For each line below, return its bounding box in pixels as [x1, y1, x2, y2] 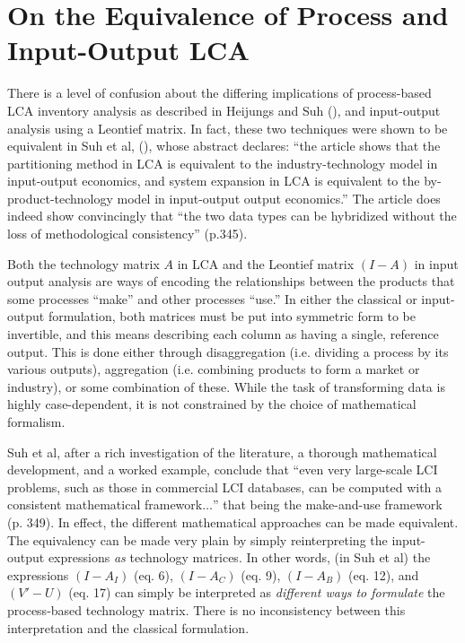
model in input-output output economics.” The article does [117, 188, 441, 207]
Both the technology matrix [7, 254, 160, 273]
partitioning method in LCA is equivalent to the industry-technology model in [7, 153, 438, 172]
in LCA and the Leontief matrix [177, 254, 355, 273]
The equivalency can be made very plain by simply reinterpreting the [7, 530, 388, 549]
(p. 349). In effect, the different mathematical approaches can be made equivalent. [7, 512, 459, 531]
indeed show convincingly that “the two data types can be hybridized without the [7, 206, 457, 225]
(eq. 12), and [348, 565, 419, 584]
